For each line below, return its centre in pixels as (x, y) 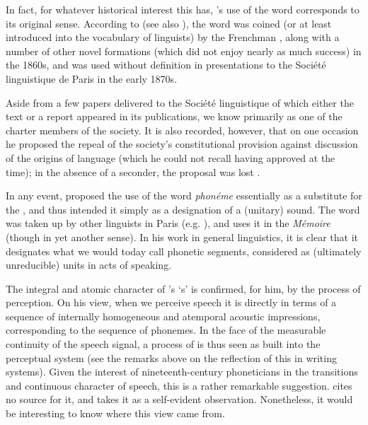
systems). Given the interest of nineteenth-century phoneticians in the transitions (182, 372)
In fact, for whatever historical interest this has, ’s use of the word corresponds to (183, 9)
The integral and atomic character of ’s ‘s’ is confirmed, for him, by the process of (183, 288)
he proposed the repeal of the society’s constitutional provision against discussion (182, 144)
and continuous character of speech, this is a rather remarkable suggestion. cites (179, 385)
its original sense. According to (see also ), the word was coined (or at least (169, 23)
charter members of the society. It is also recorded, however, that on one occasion (182, 130)
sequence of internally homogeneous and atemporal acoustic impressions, (163, 316)
